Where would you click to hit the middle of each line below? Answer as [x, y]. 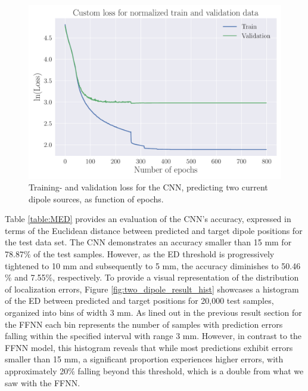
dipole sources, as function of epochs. [96, 198]
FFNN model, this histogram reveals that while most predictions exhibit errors [149, 347]
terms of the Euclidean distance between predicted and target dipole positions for [154, 230]
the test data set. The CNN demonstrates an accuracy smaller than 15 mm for [148, 242]
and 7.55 [30, 277]
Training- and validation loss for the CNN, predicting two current [148, 187]
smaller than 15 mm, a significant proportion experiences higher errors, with [144, 359]
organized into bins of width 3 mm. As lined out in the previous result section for [153, 313]
